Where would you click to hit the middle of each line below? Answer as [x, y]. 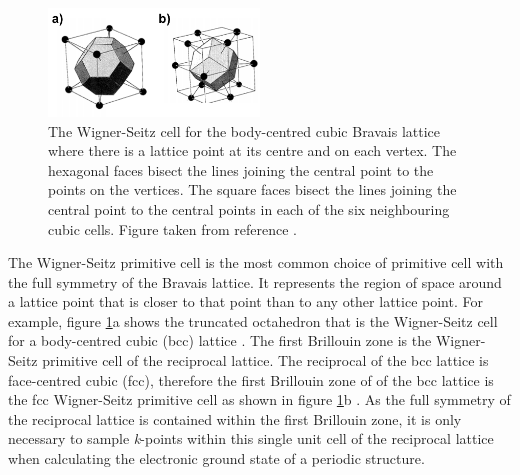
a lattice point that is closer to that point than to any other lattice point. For [245, 301]
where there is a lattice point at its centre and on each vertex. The [252, 150]
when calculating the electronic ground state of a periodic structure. [216, 458]
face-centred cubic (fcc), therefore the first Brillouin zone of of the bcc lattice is [251, 379]
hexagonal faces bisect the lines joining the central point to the [241, 169]
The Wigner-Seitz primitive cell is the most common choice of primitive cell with [256, 262]
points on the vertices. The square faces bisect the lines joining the [252, 189]
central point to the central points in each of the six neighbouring [249, 208]
